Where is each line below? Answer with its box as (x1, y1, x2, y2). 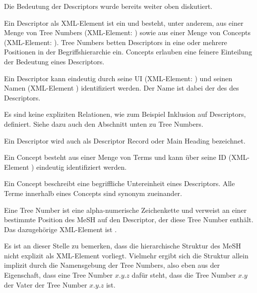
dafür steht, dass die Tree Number (131, 270, 236, 280)
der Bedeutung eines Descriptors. (4, 56, 105, 66)
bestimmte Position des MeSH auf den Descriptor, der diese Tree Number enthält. (4, 214, 254, 225)
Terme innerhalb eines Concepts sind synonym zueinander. (4, 188, 182, 198)
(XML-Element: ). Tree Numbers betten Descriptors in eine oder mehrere (4, 37, 227, 47)
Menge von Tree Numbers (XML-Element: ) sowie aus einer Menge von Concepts (4, 27, 251, 38)
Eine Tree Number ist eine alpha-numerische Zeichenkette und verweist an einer (4, 204, 247, 215)
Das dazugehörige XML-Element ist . (4, 224, 117, 234)
